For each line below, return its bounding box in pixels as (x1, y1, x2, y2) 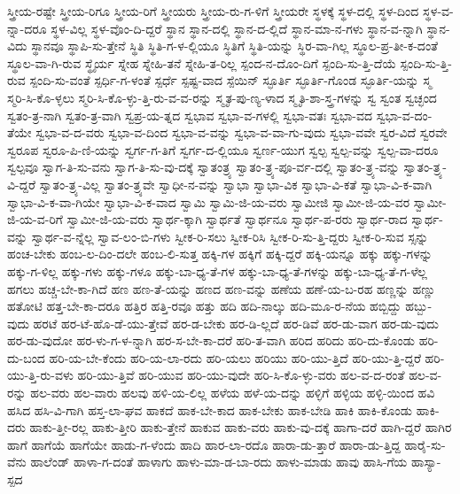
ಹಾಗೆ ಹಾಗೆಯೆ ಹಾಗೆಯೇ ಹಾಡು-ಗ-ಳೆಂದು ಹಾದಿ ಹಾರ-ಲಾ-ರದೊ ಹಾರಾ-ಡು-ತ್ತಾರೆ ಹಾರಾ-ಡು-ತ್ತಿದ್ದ (7, 435, 401, 453)
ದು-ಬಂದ (7, 348, 45, 367)
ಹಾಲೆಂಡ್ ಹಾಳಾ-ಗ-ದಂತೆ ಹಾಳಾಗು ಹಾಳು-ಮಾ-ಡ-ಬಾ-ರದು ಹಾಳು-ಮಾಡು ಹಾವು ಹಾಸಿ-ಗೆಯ (30, 452, 408, 471)
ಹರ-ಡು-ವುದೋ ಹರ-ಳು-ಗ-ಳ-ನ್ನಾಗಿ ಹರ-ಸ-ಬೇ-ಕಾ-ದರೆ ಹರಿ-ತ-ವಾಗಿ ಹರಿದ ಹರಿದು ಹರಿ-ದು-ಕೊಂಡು (7, 331, 416, 350)
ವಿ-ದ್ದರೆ (7, 174, 35, 193)
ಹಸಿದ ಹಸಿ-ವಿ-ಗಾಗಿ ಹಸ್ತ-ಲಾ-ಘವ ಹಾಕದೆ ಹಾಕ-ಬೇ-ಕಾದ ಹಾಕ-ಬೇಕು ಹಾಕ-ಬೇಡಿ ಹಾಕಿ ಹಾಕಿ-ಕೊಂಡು (7, 400, 413, 419)
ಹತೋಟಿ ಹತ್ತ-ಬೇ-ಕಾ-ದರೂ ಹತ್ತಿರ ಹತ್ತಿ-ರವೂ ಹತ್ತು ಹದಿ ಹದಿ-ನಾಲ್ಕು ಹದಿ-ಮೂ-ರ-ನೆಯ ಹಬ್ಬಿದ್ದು (7, 297, 402, 315)
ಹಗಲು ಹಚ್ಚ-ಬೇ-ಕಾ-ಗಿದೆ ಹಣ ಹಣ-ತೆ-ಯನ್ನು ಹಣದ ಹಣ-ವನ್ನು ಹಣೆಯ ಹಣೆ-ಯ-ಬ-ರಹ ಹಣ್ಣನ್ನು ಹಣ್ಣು (7, 279, 436, 297)
